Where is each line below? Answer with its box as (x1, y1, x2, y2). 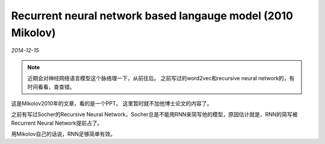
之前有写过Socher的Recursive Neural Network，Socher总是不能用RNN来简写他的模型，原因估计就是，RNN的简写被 (11, 111, 298, 118)
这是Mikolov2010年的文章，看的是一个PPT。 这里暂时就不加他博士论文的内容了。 (11, 99, 212, 107)
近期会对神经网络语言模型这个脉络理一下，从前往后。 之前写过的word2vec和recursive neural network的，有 (27, 75, 295, 82)
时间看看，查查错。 (27, 83, 75, 90)
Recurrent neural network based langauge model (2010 (11, 9, 293, 22)
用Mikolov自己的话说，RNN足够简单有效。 (11, 130, 116, 138)
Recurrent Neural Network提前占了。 (11, 119, 103, 127)
